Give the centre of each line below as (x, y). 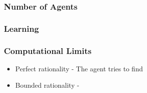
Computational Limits (48, 50)
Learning (22, 28)
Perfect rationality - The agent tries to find (79, 68)
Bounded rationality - (47, 85)
